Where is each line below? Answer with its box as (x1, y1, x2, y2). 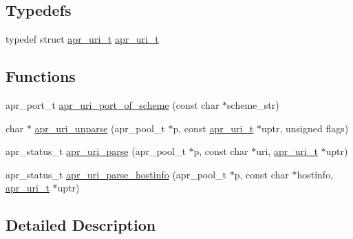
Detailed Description (6, 214, 156, 236)
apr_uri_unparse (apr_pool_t (34, 121, 165, 135)
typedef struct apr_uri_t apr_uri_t (6, 32, 159, 46)
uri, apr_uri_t (256, 144, 318, 158)
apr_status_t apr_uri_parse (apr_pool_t (6, 144, 186, 158)
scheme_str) (227, 98, 279, 112)
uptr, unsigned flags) (261, 121, 349, 135)
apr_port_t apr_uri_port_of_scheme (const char (6, 98, 220, 112)
